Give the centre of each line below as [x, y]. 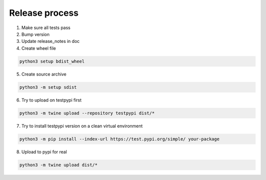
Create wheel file [39, 48]
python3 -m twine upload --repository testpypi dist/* [87, 113]
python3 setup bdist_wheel [52, 61]
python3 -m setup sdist [48, 87]
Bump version [35, 34]
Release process [44, 13]
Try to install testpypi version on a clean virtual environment [82, 126]
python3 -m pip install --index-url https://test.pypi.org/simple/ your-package [119, 139]
